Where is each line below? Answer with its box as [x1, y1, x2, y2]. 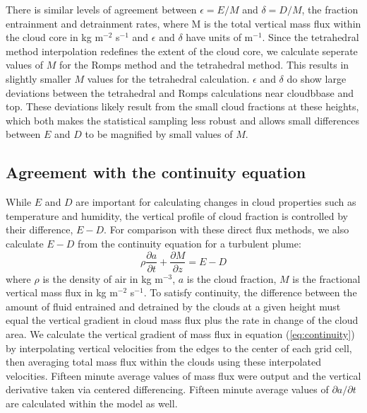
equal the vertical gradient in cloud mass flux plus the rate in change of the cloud [6, 313, 359, 327]
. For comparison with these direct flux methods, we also [104, 222, 349, 237]
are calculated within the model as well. [6, 395, 178, 410]
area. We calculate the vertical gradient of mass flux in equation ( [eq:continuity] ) [6, 326, 355, 341]
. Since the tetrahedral [262, 30, 359, 45]
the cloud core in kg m [6, 30, 104, 45]
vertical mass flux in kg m [6, 285, 118, 300]
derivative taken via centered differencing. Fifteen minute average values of [6, 382, 329, 397]
